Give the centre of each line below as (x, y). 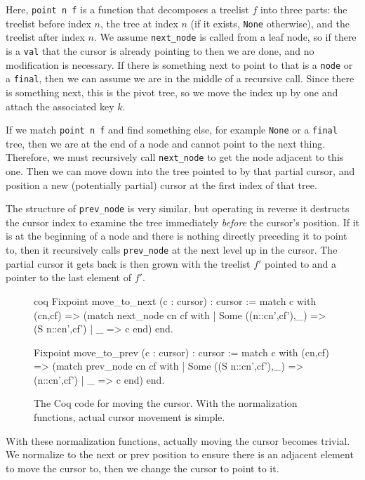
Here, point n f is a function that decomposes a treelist (127, 9)
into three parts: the (304, 9)
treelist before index (48, 23)
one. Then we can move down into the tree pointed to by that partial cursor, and (180, 171)
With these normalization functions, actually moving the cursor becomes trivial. (178, 440)
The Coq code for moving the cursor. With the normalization (166, 403)
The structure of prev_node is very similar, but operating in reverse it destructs (178, 208)
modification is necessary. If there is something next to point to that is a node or (179, 64)
